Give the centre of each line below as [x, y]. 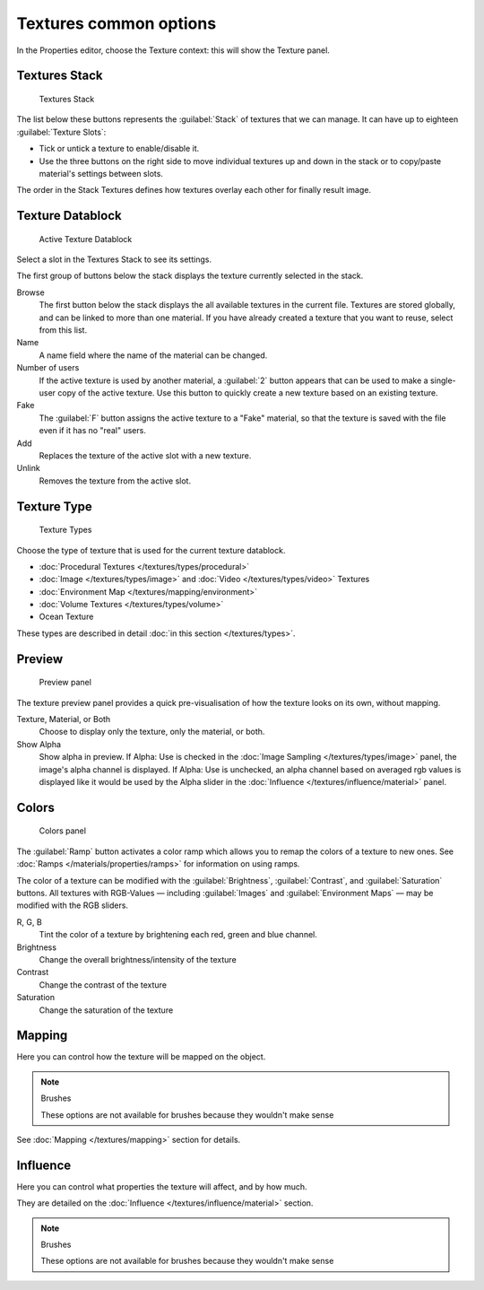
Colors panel [63, 831]
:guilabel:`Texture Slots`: [61, 132]
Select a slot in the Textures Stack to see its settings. [114, 259]
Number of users [48, 368]
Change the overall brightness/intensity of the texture [138, 959]
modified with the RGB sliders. [73, 905]
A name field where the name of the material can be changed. [153, 355]
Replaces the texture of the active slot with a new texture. [145, 455]
